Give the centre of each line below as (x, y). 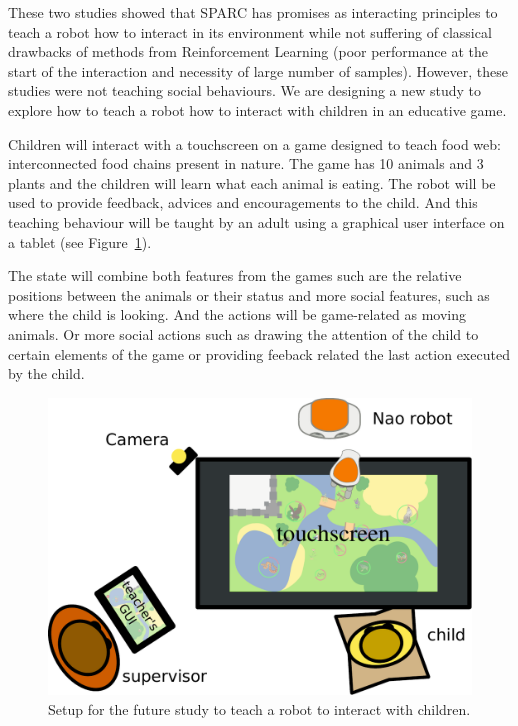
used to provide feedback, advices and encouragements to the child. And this (243, 202)
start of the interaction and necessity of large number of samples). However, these (258, 70)
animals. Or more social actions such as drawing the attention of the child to (243, 333)
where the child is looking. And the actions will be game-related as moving (237, 314)
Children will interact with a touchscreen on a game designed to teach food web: (254, 143)
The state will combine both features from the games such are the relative (235, 275)
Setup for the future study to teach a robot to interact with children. (259, 708)
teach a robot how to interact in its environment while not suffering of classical (250, 31)
